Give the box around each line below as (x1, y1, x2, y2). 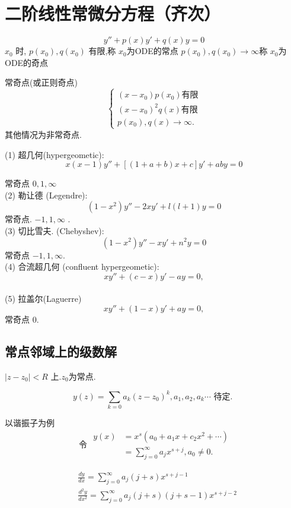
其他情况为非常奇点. (5, 128, 82, 140)
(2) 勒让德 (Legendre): (5, 188, 88, 201)
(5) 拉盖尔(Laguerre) (5, 292, 82, 305)
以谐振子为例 (5, 417, 55, 429)
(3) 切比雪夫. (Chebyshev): (5, 224, 104, 236)
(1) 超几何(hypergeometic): (5, 148, 104, 160)
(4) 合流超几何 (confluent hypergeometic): (5, 260, 159, 273)
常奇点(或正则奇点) (5, 76, 78, 89)
